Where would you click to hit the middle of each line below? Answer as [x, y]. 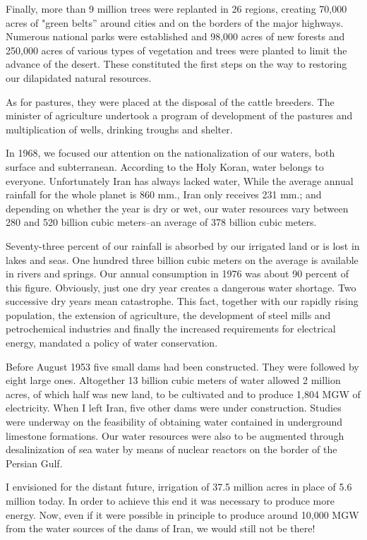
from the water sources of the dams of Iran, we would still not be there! [161, 528]
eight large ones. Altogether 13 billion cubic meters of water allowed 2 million [173, 380]
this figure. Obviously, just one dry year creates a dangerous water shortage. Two [181, 287]
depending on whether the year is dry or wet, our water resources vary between [177, 208]
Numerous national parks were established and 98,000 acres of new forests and [175, 36]
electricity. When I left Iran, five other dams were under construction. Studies [174, 408]
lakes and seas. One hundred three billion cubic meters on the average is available [182, 259]
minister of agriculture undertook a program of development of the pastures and [179, 115]
